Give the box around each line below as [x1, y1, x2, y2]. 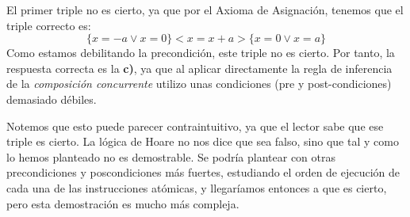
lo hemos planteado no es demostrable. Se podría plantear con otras [6, 148, 336, 165]
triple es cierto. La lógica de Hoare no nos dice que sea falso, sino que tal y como [6, 133, 399, 150]
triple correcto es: [6, 17, 91, 33]
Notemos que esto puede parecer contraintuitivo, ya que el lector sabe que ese [6, 117, 384, 134]
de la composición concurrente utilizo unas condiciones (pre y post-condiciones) [6, 75, 392, 92]
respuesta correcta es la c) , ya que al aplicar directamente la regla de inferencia [6, 59, 393, 76]
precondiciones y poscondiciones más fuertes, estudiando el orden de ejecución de [6, 164, 400, 181]
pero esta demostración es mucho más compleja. [6, 195, 239, 211]
